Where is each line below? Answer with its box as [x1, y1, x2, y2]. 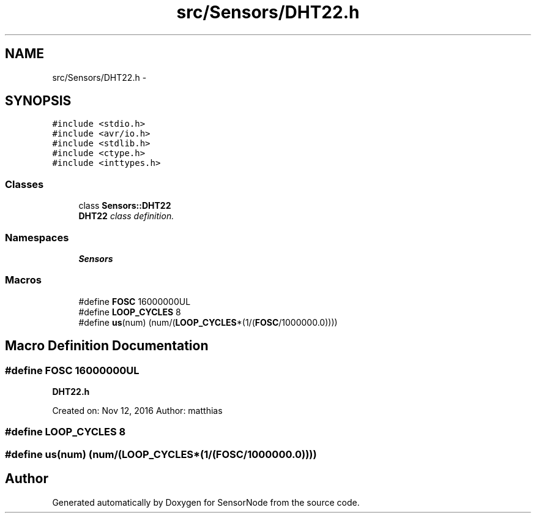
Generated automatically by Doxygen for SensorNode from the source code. [52, 497, 360, 508]
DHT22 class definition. [78, 211, 174, 222]
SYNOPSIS [5, 93, 72, 109]
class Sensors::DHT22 [78, 200, 171, 211]
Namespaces [5, 231, 69, 244]
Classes [5, 178, 44, 190]
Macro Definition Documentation [5, 338, 209, 354]
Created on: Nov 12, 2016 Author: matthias [52, 405, 223, 416]
